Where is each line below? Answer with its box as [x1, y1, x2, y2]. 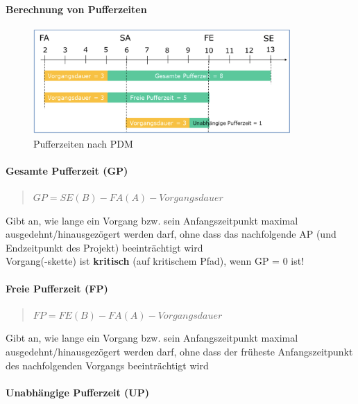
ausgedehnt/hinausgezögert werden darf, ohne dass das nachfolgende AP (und [6, 227, 336, 241]
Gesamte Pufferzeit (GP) [6, 163, 128, 177]
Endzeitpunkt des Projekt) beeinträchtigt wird [6, 240, 203, 254]
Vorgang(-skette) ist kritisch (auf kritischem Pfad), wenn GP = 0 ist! [6, 254, 305, 268]
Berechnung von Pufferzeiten [6, 1, 147, 16]
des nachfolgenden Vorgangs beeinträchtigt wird [6, 358, 209, 372]
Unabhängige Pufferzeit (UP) [6, 385, 150, 399]
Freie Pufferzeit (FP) [6, 281, 108, 295]
